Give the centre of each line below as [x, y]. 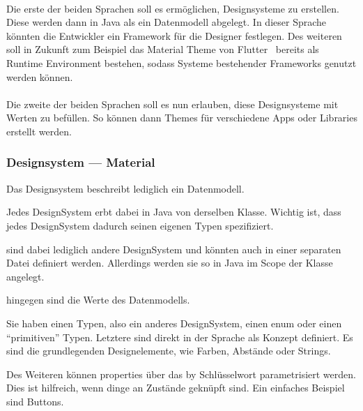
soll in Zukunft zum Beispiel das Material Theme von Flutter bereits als [163, 49]
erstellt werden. [39, 131]
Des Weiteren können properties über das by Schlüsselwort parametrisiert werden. [181, 374]
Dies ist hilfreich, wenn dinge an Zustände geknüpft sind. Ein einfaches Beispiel [176, 388]
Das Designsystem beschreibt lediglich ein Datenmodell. [125, 188]
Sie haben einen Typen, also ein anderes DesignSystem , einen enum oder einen [174, 323]
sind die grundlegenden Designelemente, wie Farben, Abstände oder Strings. [169, 351]
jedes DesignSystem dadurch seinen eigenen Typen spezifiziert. [140, 225]
